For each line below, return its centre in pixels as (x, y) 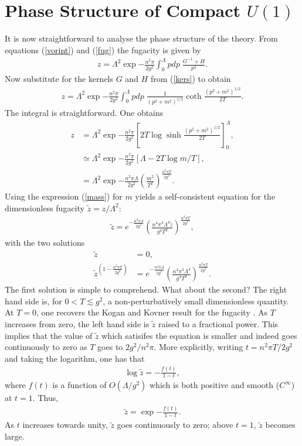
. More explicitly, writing (198, 347)
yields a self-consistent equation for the (205, 196)
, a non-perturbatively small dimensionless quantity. (196, 301)
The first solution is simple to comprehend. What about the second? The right (146, 289)
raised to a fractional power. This (218, 323)
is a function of (79, 385)
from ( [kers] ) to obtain (191, 79)
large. (15, 436)
